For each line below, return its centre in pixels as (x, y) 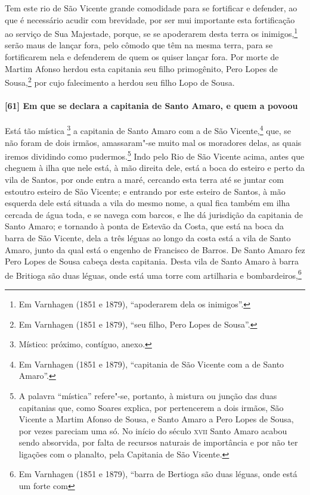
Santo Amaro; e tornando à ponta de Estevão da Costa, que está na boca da (144, 226)
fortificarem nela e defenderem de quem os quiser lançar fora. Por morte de (142, 57)
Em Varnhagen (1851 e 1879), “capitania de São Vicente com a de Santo (151, 364)
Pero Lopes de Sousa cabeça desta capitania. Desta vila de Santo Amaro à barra (152, 261)
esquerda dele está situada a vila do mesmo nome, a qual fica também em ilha (148, 203)
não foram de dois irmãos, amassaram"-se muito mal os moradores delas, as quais (153, 142)
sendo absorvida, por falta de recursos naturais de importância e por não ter (158, 442)
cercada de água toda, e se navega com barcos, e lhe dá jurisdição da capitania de (154, 214)
